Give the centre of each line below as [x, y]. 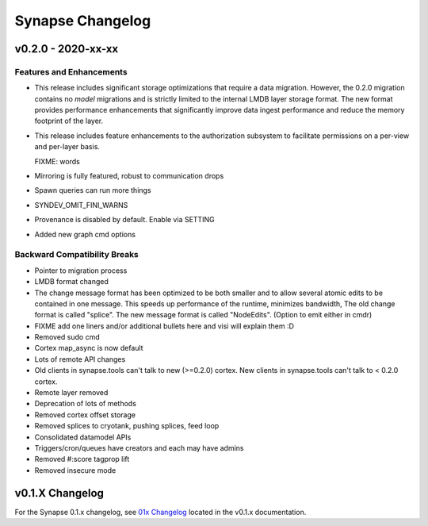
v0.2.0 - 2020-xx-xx [67, 49]
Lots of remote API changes [80, 359]
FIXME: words [57, 161]
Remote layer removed [71, 393]
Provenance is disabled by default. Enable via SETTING [124, 220]
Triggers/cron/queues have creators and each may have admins [139, 448]
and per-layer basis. [67, 147]
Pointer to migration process [81, 271]
